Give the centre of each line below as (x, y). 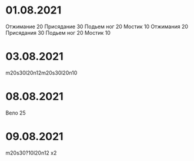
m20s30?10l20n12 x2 (31, 153)
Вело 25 (16, 113)
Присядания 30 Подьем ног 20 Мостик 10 (58, 32)
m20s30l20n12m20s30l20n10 (41, 73)
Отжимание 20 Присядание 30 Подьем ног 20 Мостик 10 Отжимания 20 (97, 26)
